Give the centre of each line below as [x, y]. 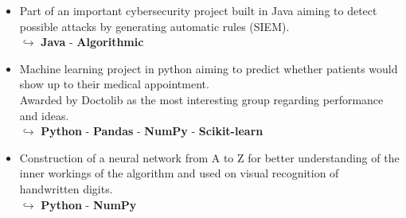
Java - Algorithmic [92, 42]
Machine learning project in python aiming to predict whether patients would [209, 68]
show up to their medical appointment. [114, 84]
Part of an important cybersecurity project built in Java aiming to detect [198, 10]
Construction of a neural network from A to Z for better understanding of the [209, 157]
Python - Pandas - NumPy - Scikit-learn [152, 131]
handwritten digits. [66, 188]
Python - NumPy [89, 204]
